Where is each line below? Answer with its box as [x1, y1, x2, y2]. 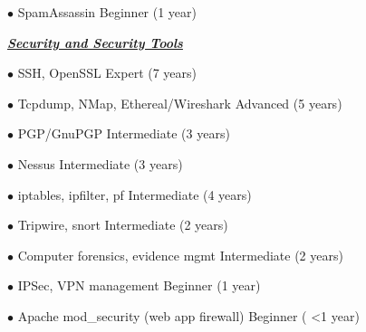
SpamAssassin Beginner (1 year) [17, 3, 197, 21]
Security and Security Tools [7, 33, 183, 52]
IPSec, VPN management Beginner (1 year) [17, 276, 261, 295]
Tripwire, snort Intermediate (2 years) [17, 215, 228, 234]
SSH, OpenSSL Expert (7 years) [17, 63, 197, 82]
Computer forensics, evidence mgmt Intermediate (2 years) [17, 245, 343, 264]
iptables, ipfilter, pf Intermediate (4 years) [17, 185, 252, 204]
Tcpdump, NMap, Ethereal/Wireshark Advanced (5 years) [17, 93, 342, 112]
